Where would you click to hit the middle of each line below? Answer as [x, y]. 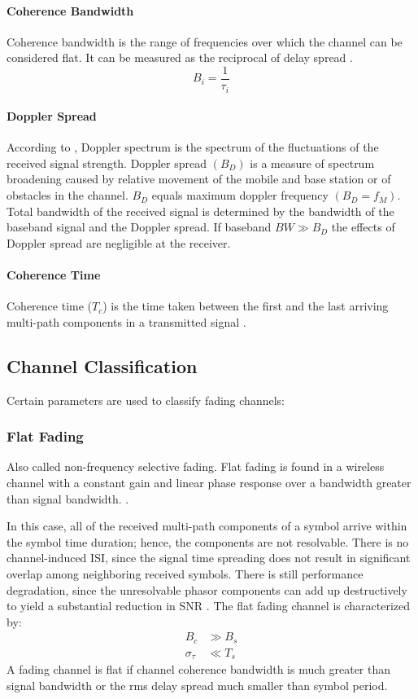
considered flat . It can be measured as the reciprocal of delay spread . [180, 57]
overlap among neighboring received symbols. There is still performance [185, 574]
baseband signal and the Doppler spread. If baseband [139, 227]
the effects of [363, 227]
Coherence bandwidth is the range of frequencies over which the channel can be [205, 41]
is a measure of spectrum [312, 163]
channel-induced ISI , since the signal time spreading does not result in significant [209, 558]
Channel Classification [102, 365]
